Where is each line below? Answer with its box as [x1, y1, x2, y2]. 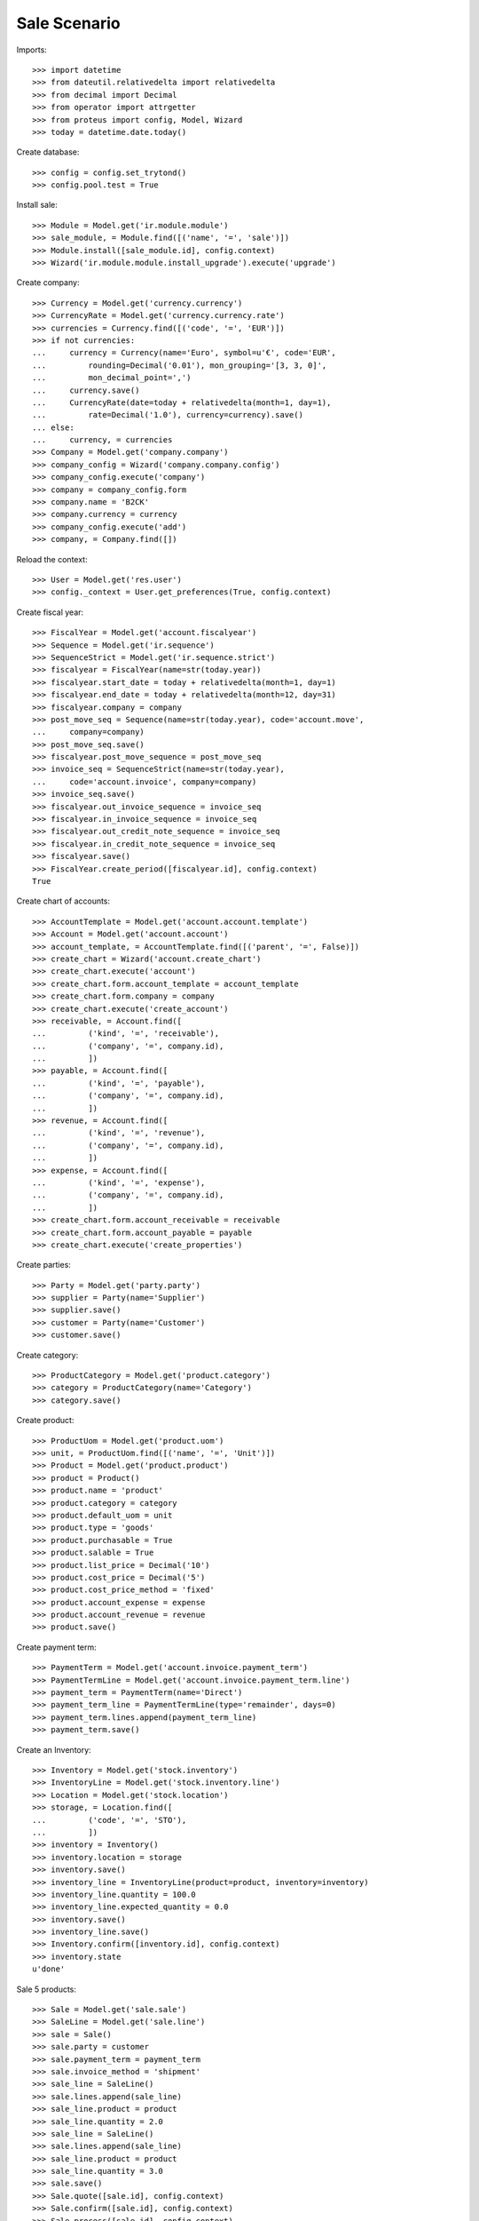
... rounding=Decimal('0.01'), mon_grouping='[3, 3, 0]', [32, 360, 327, 370]
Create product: [16, 1415, 75, 1426]
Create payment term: [16, 1642, 97, 1652]
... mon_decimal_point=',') [32, 373, 192, 383]
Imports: [16, 44, 48, 55]
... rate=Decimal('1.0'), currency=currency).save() [32, 410, 303, 420]
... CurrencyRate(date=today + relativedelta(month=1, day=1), [32, 397, 332, 408]
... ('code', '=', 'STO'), [32, 1815, 187, 1825]
